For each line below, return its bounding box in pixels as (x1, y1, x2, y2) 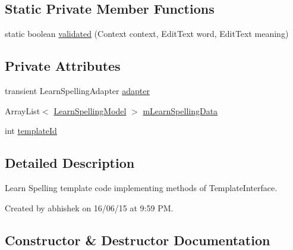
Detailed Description (5, 154, 135, 172)
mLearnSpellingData (143, 104, 218, 117)
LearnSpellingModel (53, 104, 127, 117)
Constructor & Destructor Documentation (5, 230, 270, 249)
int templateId (5, 124, 57, 137)
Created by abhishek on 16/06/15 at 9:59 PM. (5, 201, 174, 214)
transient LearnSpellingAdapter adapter (5, 85, 150, 96)
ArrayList (5, 104, 40, 117)
